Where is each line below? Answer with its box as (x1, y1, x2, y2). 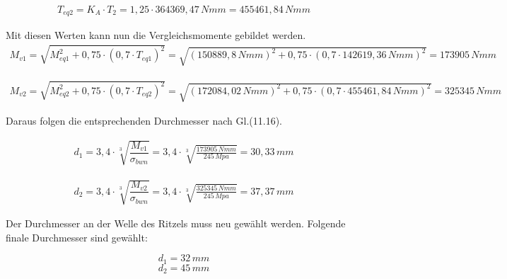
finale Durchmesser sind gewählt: (6, 229, 148, 244)
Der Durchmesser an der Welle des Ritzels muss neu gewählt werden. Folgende (6, 215, 346, 230)
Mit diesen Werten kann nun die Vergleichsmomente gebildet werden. (6, 28, 306, 42)
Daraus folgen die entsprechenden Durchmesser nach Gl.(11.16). (6, 113, 283, 128)
